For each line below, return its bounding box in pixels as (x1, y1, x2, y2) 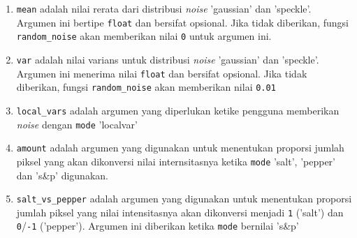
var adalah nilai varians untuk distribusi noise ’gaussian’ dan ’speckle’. (16, 52, 319, 66)
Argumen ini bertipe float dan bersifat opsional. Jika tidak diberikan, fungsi (16, 15, 349, 29)
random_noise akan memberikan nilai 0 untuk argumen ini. (16, 29, 272, 43)
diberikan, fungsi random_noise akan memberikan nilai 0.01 (16, 80, 276, 94)
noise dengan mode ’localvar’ (16, 117, 138, 131)
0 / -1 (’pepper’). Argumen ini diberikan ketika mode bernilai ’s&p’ (16, 218, 299, 233)
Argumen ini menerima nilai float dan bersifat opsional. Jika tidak (16, 66, 307, 80)
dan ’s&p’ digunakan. (16, 168, 108, 182)
